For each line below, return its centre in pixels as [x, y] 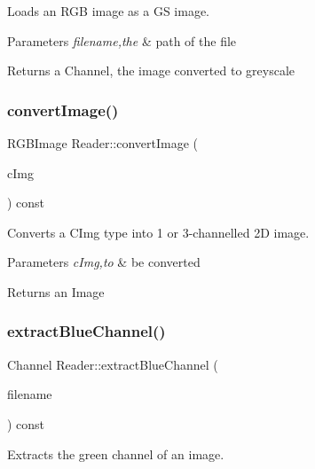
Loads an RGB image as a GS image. [109, 11]
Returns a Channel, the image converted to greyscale [151, 70]
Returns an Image [56, 291]
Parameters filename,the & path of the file [122, 40]
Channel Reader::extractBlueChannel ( [113, 364]
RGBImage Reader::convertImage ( [102, 143]
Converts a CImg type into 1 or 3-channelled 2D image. [158, 232]
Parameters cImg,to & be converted [104, 262]
